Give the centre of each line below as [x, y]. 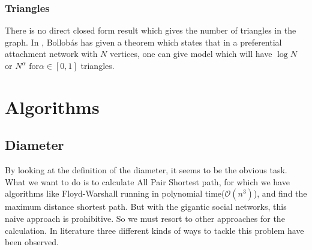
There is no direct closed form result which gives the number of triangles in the [151, 30]
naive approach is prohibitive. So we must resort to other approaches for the [145, 218]
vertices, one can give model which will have [191, 54]
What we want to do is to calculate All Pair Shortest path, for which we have [147, 181]
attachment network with [51, 54]
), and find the [280, 193]
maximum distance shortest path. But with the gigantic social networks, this [146, 207]
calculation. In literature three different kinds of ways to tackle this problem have [154, 230]
